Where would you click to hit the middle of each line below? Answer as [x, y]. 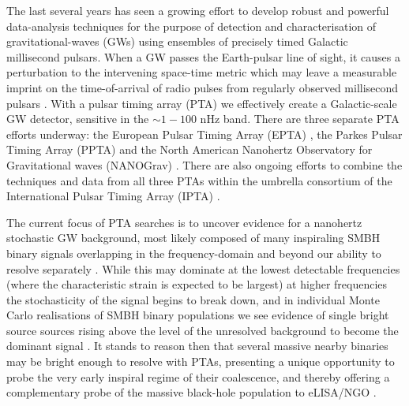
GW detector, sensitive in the [78, 119]
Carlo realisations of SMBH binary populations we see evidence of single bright [198, 315]
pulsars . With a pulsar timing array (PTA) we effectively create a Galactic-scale [202, 103]
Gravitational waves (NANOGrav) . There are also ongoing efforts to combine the [204, 164]
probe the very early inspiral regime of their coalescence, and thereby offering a [198, 376]
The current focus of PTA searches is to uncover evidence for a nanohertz [184, 222]
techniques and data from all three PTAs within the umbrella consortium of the [199, 180]
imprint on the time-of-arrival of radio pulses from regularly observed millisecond [203, 87]
